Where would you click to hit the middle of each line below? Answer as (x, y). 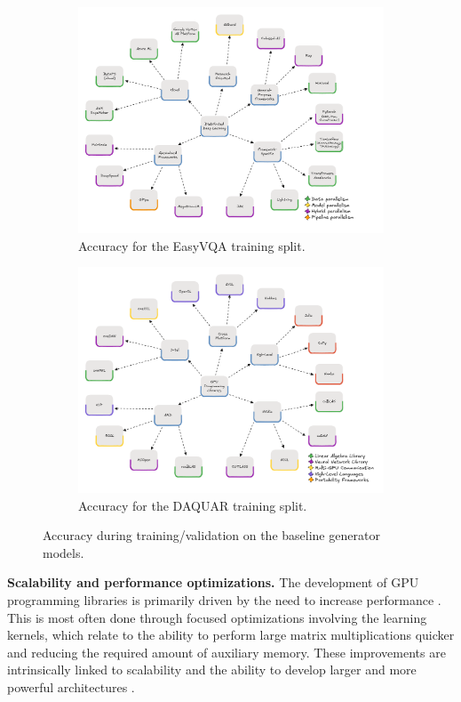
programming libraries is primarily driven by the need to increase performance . (224, 600)
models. (64, 552)
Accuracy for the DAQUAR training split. (193, 505)
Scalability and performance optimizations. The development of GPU (213, 582)
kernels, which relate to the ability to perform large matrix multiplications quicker (231, 635)
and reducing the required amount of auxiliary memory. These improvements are (227, 652)
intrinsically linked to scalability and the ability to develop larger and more (212, 670)
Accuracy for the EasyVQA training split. (192, 245)
